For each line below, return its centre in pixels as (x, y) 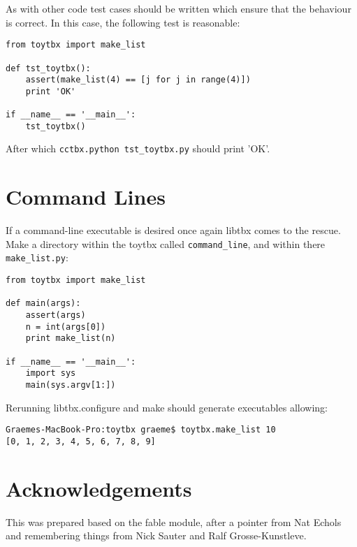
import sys (51, 373)
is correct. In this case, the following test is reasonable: (123, 22)
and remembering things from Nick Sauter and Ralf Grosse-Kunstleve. (156, 535)
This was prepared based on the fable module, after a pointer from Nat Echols (174, 522)
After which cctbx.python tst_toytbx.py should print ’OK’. (138, 148)
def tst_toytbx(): (48, 68)
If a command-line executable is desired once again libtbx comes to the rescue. (173, 230)
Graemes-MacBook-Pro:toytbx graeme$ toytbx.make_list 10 (141, 430)
